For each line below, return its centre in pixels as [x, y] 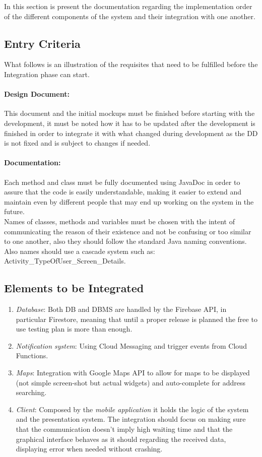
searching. [31, 392]
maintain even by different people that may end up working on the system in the [129, 201]
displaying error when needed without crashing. [89, 449]
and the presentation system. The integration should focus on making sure [131, 419]
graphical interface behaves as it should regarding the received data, [121, 439]
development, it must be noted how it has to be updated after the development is [130, 123]
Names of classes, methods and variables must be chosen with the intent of [119, 221]
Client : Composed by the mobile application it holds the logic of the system [132, 409]
